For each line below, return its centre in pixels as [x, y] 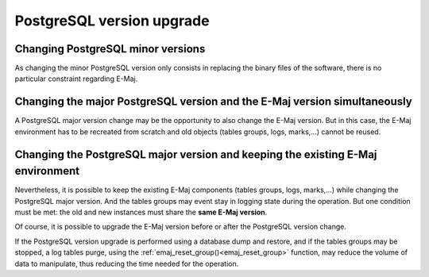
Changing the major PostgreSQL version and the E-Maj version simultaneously [213, 102]
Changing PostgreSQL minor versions [110, 49]
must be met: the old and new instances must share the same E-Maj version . [141, 212]
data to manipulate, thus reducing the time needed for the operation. [127, 264]
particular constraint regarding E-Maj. [76, 79]
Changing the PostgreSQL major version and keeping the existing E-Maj [196, 154]
